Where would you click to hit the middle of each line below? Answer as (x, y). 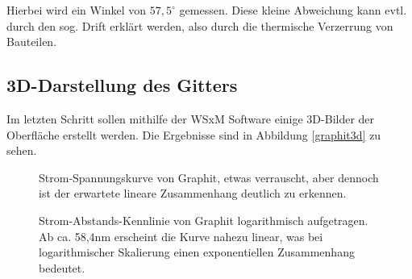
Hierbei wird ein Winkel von (77, 10)
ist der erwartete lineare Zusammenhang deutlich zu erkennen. (193, 193)
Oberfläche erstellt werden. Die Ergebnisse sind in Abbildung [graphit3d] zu (194, 134)
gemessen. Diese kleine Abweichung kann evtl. (293, 10)
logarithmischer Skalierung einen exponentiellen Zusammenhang (197, 252)
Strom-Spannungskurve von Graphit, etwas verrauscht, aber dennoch (209, 177)
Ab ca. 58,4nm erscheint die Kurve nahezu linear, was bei (181, 236)
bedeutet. (62, 267)
